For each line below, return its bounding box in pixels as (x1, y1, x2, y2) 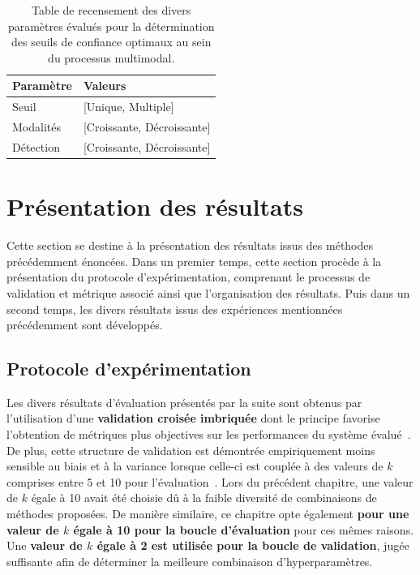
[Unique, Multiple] (83, 98, 174, 115)
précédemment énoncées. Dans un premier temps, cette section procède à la (6, 252, 382, 269)
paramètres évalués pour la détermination (7, 17, 215, 34)
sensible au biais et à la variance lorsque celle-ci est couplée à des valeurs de (6, 457, 384, 474)
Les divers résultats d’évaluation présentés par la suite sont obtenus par (6, 393, 362, 410)
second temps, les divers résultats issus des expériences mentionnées (6, 300, 343, 317)
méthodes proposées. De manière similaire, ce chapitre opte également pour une (6, 505, 409, 522)
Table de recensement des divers (32, 2, 191, 18)
